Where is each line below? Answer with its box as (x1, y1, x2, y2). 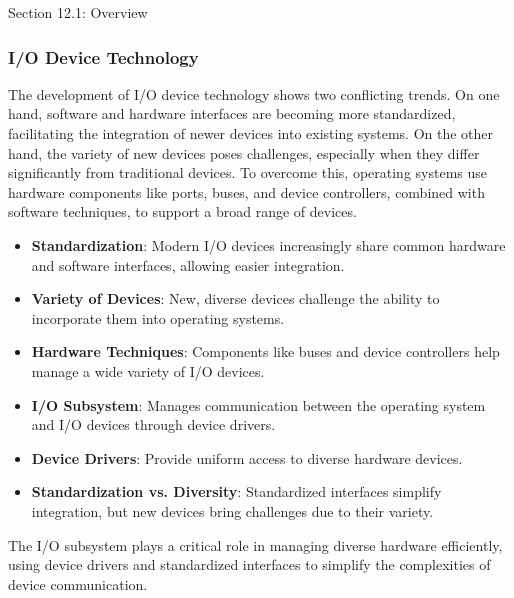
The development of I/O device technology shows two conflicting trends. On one (8, 83, 500, 104)
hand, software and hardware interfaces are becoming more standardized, (8, 103, 456, 124)
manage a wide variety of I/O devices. (31, 360, 265, 381)
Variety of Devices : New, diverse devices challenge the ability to (31, 288, 440, 309)
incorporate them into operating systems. (31, 307, 285, 328)
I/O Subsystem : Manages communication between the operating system (31, 394, 486, 415)
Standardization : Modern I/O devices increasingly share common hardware (31, 234, 506, 255)
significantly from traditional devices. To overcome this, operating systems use (8, 162, 488, 183)
